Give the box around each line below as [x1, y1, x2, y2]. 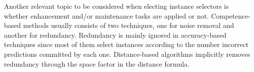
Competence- [211, 10, 251, 21]
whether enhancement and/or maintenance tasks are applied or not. [4, 10, 209, 21]
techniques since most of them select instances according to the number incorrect [4, 39, 249, 49]
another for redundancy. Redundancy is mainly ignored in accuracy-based [4, 29, 226, 40]
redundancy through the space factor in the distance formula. [4, 58, 190, 69]
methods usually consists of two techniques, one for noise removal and [23, 20, 234, 30]
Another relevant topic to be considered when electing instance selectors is [4, 1, 229, 11]
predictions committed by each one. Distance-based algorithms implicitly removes [4, 48, 251, 59]
